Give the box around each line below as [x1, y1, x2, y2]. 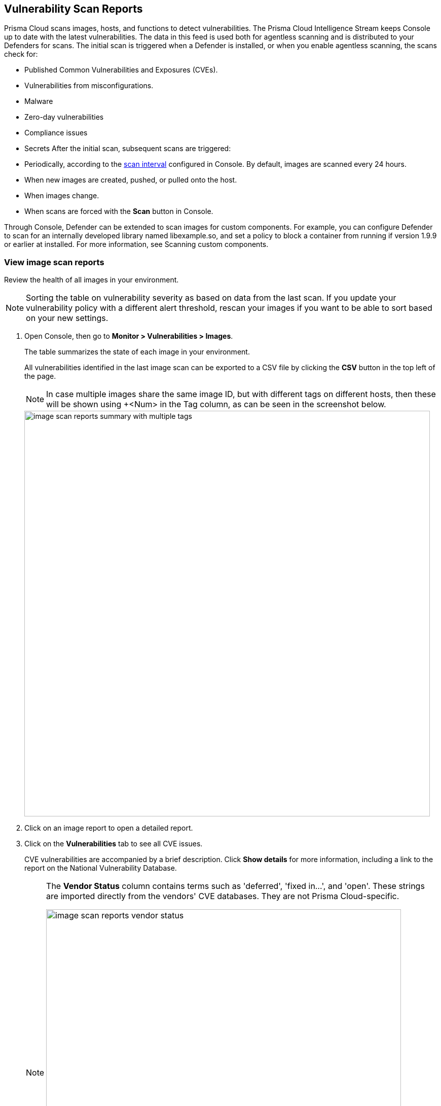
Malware [24, 97, 53, 106]
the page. [24, 372, 56, 381]
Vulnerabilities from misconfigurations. [24, 81, 154, 90]
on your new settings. [26, 313, 108, 324]
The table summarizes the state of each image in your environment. [24, 347, 250, 356]
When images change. [24, 191, 99, 200]
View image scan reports [4, 257, 104, 267]
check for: [4, 50, 38, 59]
